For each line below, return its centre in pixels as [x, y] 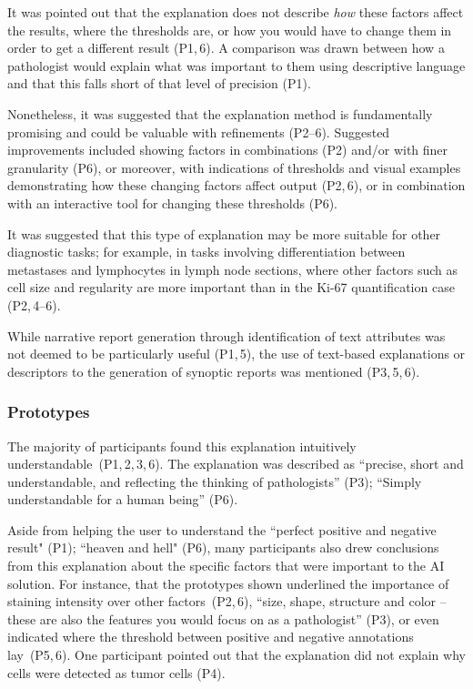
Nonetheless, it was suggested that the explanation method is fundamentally [220, 113]
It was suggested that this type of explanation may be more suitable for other [224, 233]
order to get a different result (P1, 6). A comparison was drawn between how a [226, 48]
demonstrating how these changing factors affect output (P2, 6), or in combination [236, 185]
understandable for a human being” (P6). [123, 499]
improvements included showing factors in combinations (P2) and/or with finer [228, 150]
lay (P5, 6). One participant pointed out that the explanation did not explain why [236, 655]
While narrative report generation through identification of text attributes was [226, 335]
